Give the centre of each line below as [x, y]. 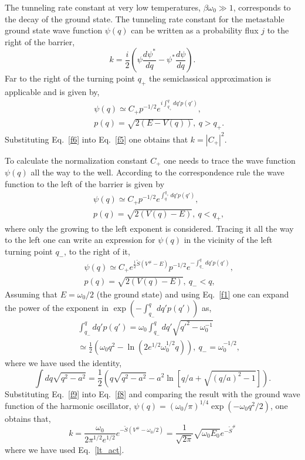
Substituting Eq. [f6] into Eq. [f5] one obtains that [96, 139]
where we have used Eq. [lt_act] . [65, 449]
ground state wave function [54, 30]
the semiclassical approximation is [210, 78]
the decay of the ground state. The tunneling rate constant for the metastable [145, 18]
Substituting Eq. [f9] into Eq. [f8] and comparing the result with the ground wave [152, 393]
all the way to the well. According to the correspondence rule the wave [157, 172]
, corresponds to [262, 7]
